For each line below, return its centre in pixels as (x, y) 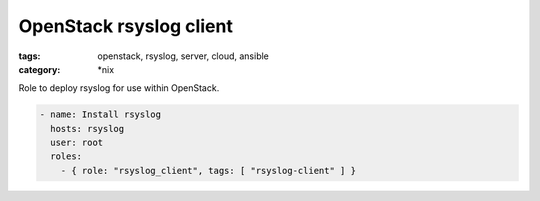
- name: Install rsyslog (100, 114)
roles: (66, 156)
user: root (77, 143)
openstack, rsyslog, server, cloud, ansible (183, 56)
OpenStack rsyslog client (126, 26)
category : (39, 69)
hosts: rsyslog (87, 128)
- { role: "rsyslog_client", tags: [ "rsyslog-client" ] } (208, 170)
